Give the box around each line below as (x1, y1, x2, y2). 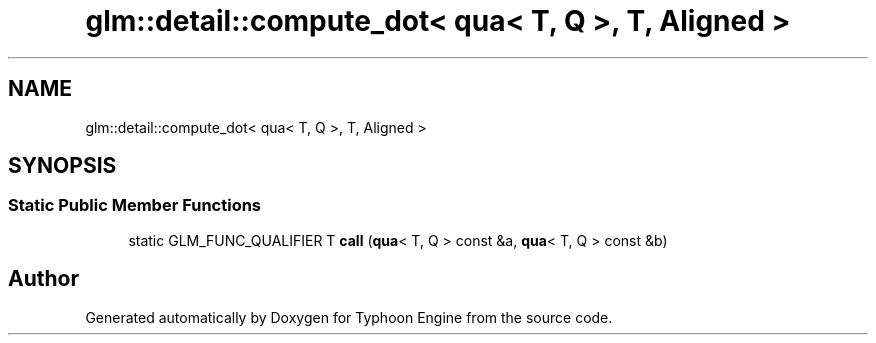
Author (8, 266, 79, 292)
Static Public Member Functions (8, 195, 262, 216)
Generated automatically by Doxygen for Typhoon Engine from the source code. (85, 308, 613, 326)
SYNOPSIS (8, 153, 117, 179)
